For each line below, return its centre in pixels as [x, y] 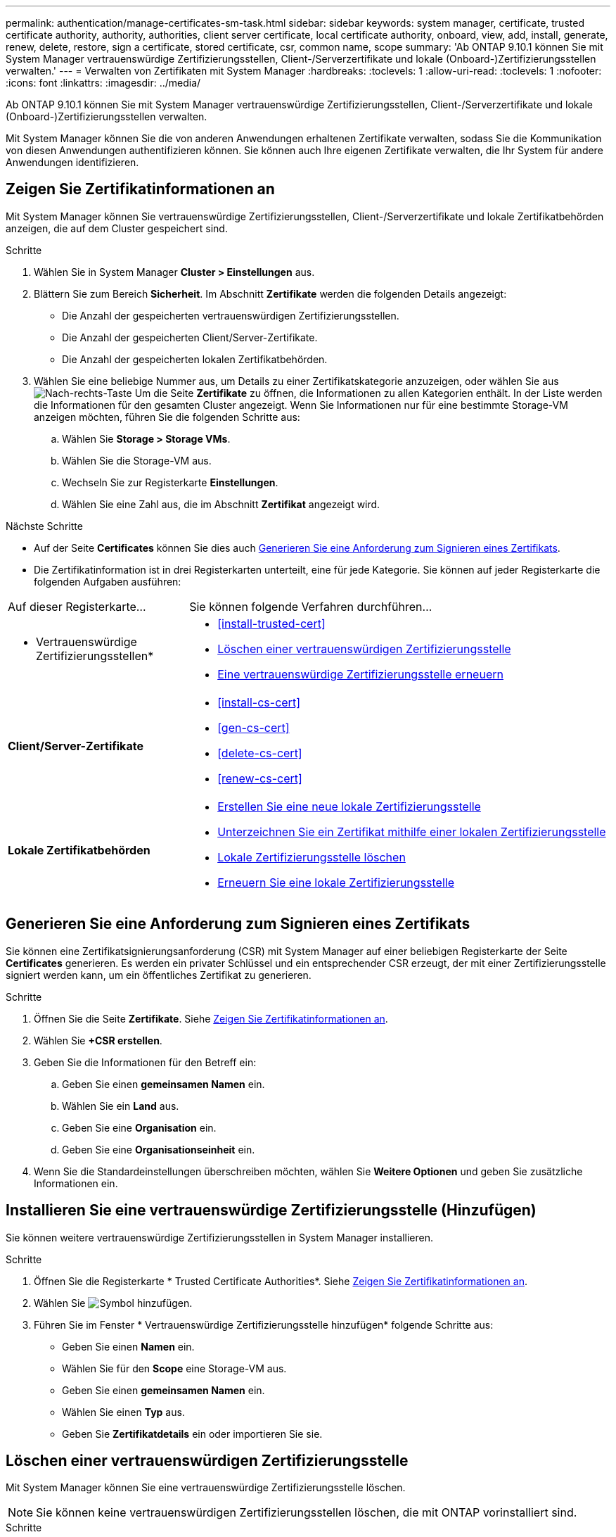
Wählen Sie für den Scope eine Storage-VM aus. [174, 1368]
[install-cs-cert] [259, 702]
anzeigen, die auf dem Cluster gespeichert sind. [117, 228]
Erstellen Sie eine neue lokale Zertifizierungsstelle [349, 806]
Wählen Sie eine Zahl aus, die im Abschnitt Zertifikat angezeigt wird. [221, 504]
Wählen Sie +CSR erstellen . [98, 1040]
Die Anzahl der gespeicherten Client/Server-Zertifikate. [190, 337]
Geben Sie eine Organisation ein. [139, 1127]
